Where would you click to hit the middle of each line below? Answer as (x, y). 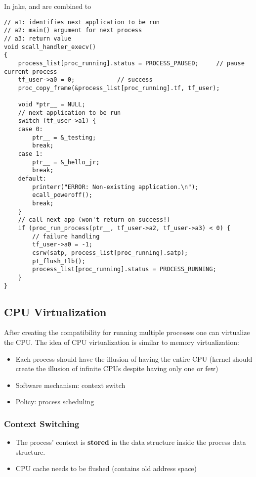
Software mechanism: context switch (70, 385)
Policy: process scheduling (55, 402)
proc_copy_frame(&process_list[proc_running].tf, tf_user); (119, 88)
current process (31, 72)
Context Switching (42, 423)
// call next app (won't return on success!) (94, 220)
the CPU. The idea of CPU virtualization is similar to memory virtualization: (122, 342)
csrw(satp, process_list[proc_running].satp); (110, 253)
